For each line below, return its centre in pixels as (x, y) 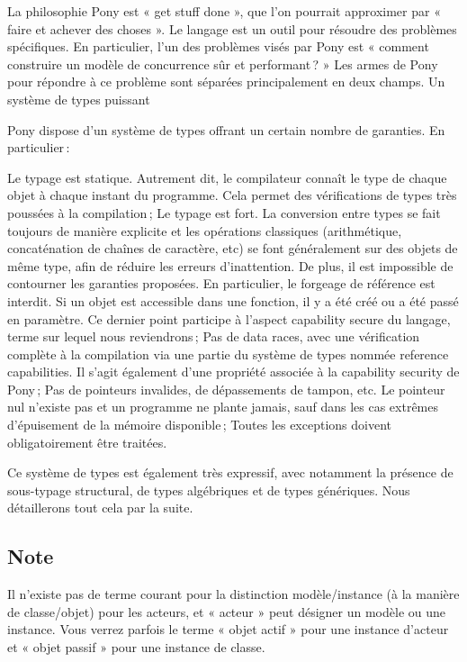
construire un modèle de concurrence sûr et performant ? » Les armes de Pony (223, 63)
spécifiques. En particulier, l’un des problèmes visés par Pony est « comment (218, 46)
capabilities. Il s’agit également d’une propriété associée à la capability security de (233, 372)
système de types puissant (79, 99)
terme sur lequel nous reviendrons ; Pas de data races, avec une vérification (214, 336)
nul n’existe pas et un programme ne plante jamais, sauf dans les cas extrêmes (223, 407)
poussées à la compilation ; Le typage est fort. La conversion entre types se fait (224, 212)
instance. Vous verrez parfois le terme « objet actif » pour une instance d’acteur (228, 629)
